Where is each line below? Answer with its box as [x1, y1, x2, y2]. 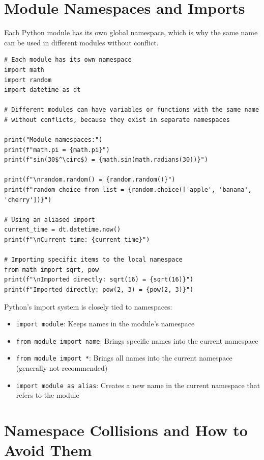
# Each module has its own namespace [4, 56, 132, 64]
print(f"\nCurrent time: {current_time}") [4, 236, 150, 243]
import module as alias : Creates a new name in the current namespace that [16, 379, 260, 390]
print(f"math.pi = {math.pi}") [4, 146, 110, 154]
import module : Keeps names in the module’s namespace [16, 318, 195, 329]
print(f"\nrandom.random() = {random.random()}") [4, 176, 175, 184]
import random [4, 76, 52, 84]
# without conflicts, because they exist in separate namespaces [4, 116, 230, 123]
